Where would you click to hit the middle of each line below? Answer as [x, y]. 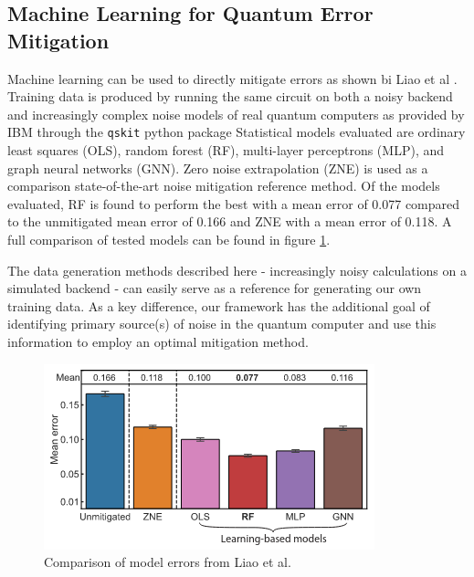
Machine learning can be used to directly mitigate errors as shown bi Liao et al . [232, 78]
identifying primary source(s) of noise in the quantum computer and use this [222, 324]
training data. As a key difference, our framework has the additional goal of [219, 305]
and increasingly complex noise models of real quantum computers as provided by [236, 114]
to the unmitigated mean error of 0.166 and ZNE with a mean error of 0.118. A [230, 221]
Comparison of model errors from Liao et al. [168, 562]
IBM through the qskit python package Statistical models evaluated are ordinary [237, 132]
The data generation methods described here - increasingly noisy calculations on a [237, 270]
